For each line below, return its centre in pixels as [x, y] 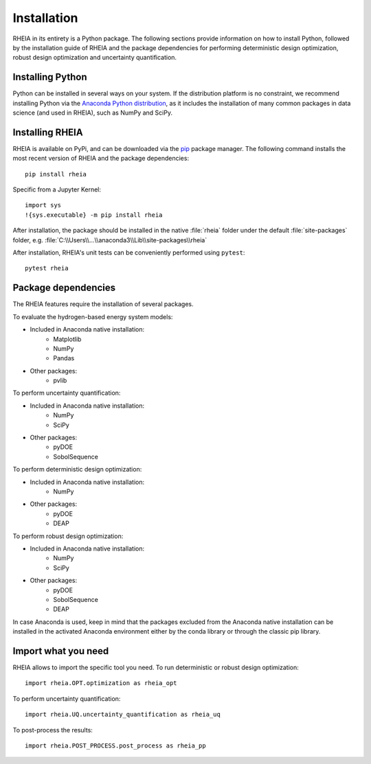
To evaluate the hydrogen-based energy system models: [93, 316]
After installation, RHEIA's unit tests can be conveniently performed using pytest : [129, 253]
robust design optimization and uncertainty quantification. [95, 58]
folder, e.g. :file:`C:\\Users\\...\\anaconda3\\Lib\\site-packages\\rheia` [110, 240]
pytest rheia [47, 268]
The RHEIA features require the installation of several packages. [103, 304]
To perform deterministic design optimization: [77, 470]
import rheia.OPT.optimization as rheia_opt [101, 683]
